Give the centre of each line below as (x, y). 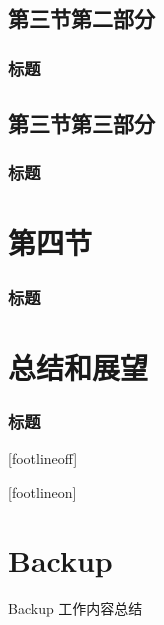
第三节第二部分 (81, 18)
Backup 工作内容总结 (75, 608)
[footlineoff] (43, 458)
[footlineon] (42, 491)
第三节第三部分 (81, 123)
